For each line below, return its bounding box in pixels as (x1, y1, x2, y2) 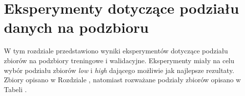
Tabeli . (4, 84, 27, 94)
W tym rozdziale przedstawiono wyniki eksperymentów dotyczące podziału (4, 46, 228, 56)
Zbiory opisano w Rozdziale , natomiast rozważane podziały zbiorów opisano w (4, 74, 241, 85)
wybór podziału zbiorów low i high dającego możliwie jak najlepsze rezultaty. (4, 65, 234, 75)
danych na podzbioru (4, 17, 149, 37)
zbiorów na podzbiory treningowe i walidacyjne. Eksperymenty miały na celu (4, 55, 235, 65)
